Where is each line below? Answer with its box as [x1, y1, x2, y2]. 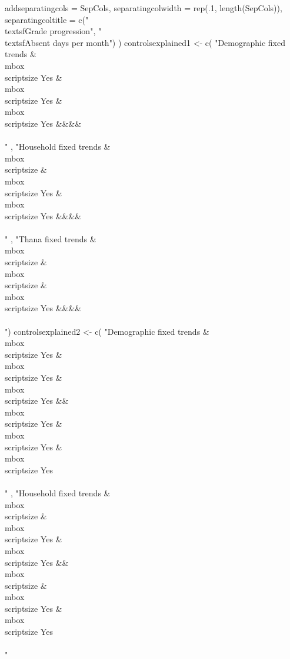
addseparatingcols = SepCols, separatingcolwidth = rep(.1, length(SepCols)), [5, 2, 282, 14]
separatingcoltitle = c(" [5, 13, 89, 25]
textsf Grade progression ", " [5, 25, 102, 37]
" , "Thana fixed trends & [5, 232, 96, 245]
